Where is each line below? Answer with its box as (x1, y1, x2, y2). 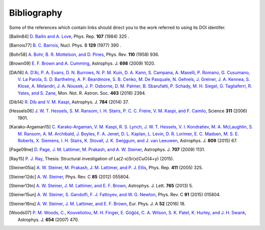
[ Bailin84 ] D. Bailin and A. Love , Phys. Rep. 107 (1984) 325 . (9, 33, 130, 39)
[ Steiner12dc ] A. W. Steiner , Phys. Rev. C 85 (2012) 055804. (9, 174, 130, 179)
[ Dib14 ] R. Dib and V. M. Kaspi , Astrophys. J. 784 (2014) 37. (9, 99, 129, 105)
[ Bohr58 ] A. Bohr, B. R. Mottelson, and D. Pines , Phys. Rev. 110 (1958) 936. (9, 51, 159, 57)
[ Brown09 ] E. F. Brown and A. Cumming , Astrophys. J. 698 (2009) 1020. (9, 60, 156, 66)
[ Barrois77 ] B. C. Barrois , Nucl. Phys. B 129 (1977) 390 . (9, 42, 121, 49)
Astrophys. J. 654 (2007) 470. (18, 216, 79, 223)
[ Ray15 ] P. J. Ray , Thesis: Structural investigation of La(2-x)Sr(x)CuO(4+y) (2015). (9, 155, 174, 161)
